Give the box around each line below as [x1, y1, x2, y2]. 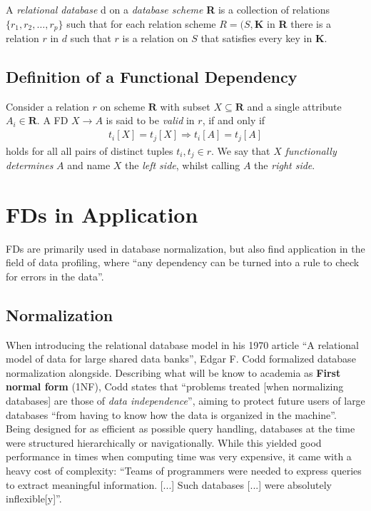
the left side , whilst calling [125, 157, 240, 172]
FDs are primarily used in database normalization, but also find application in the [6, 241, 365, 255]
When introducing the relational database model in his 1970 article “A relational [6, 337, 360, 352]
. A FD [36, 113, 68, 128]
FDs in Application [6, 199, 198, 228]
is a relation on [122, 31, 188, 46]
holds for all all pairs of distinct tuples [6, 143, 173, 158]
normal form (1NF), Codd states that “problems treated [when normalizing [6, 379, 344, 394]
